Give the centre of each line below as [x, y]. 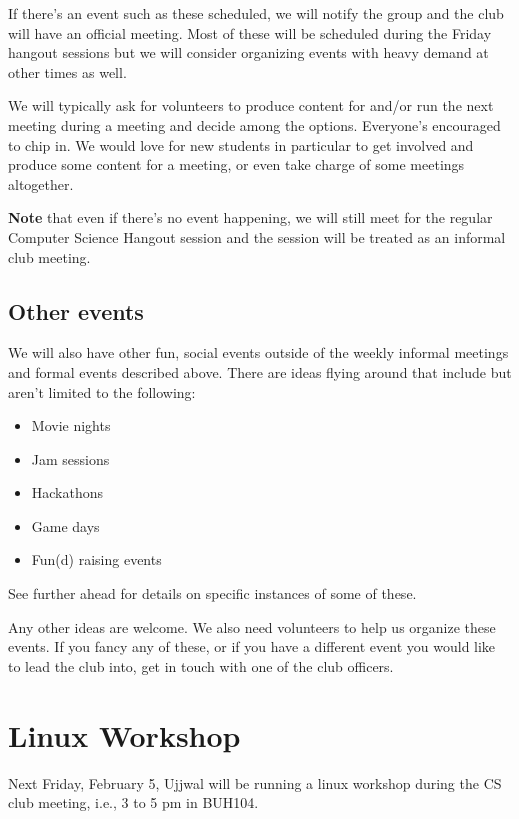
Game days [65, 525]
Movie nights [71, 425]
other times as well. [67, 71]
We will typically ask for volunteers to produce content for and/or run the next [251, 105]
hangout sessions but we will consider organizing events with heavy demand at [248, 52]
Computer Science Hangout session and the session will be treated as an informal [257, 236]
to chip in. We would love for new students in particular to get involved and [241, 144]
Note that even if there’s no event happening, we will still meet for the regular [250, 217]
